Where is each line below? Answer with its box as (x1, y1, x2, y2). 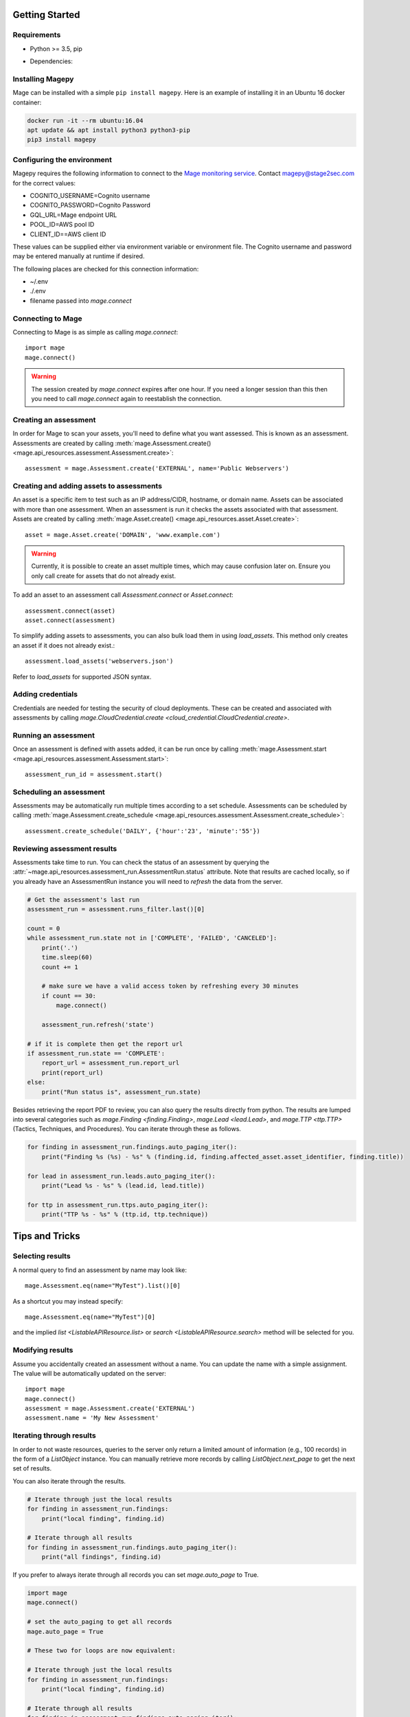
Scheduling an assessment (12, 787, 106, 797)
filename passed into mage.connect (30, 296, 132, 305)
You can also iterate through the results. (12, 1477, 126, 1485)
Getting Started (12, 9, 80, 21)
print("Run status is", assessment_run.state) (41, 1088, 202, 1095)
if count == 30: (41, 992, 96, 999)
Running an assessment (12, 730, 95, 740)
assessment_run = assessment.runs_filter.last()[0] (27, 905, 205, 913)
